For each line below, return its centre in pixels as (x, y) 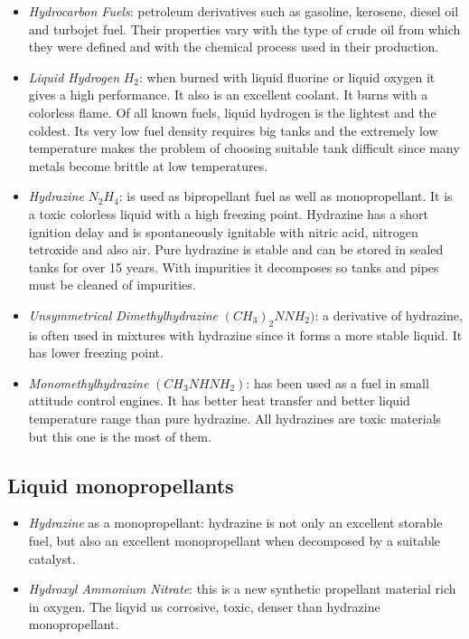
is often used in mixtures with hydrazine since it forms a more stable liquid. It (245, 334)
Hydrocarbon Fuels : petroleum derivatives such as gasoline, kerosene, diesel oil (244, 11)
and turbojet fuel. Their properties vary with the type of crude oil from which (244, 29)
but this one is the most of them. (120, 436)
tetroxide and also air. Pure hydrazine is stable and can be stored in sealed (236, 249)
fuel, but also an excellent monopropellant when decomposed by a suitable (234, 541)
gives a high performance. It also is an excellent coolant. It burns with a (228, 95)
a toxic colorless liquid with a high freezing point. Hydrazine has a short (229, 213)
